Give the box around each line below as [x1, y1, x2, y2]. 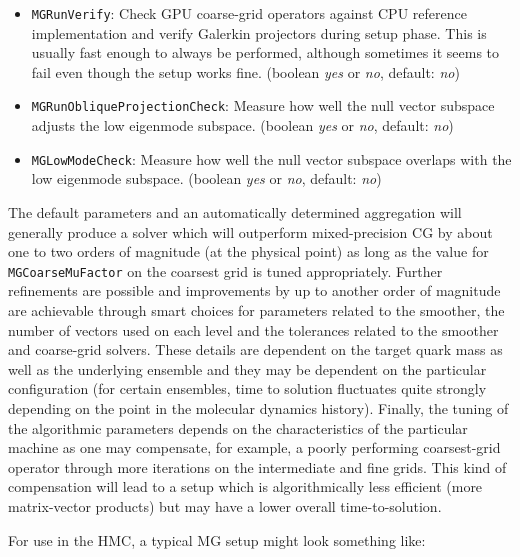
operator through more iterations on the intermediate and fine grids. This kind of [8, 456, 507, 477]
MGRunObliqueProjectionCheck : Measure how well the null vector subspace [31, 95, 495, 116]
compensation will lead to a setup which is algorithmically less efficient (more [8, 476, 483, 497]
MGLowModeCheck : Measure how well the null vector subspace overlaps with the [31, 148, 512, 169]
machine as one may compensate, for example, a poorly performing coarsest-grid [8, 437, 501, 458]
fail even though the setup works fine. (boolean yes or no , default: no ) [31, 61, 460, 82]
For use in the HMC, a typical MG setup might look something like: [8, 529, 426, 550]
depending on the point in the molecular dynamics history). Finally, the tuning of [8, 397, 509, 418]
